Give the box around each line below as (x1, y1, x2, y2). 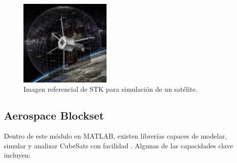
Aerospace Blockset (4, 108, 104, 123)
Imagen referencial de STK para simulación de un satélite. (23, 84, 198, 94)
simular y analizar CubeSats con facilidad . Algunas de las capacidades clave (4, 140, 233, 150)
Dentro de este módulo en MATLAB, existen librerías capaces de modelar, (4, 130, 227, 141)
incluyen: (4, 150, 31, 160)
